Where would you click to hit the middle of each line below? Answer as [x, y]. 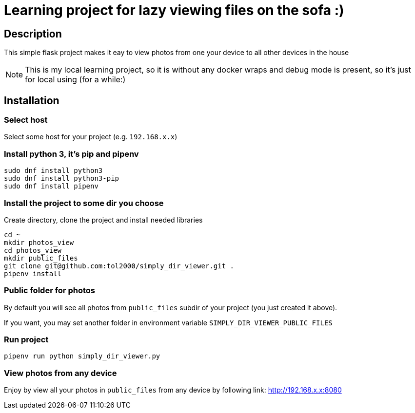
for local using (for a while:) [75, 80]
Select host [26, 120]
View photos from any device [60, 373]
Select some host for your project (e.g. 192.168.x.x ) [91, 137]
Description [33, 34]
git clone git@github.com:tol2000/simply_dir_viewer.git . [119, 266]
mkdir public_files [41, 258]
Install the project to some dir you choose [84, 203]
